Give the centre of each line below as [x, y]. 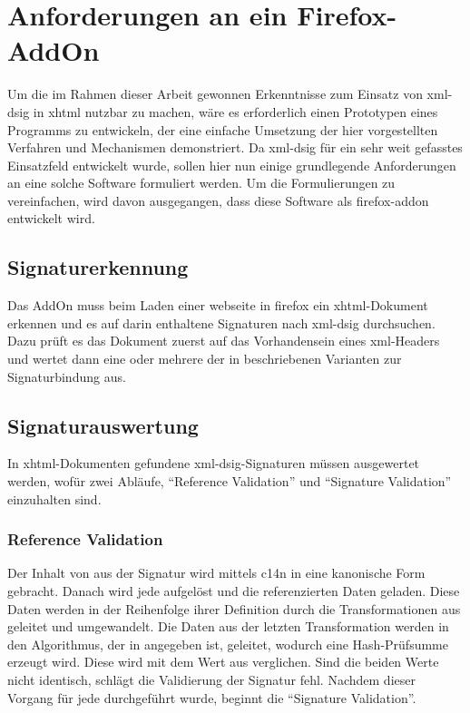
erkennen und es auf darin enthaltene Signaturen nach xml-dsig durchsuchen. [221, 322]
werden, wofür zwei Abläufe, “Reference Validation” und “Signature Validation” [230, 481]
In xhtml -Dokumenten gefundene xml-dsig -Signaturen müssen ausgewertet [214, 463]
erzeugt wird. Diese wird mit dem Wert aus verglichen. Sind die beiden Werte [223, 662]
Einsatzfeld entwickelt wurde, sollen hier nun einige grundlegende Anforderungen [232, 165]
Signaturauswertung [103, 425]
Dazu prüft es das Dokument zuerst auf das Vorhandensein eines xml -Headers [224, 341]
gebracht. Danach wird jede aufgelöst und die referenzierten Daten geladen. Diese [234, 591]
